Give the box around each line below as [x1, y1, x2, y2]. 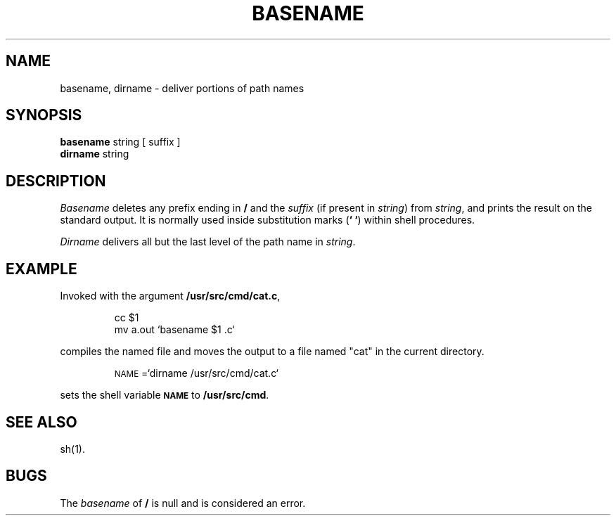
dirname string [60, 148, 129, 160]
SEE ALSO [6, 413, 77, 431]
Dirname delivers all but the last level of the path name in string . [60, 236, 356, 248]
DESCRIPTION [6, 172, 106, 190]
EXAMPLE [6, 259, 77, 278]
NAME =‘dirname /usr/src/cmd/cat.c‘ [114, 367, 278, 380]
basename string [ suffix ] [60, 136, 181, 148]
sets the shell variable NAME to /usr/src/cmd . [60, 389, 269, 401]
